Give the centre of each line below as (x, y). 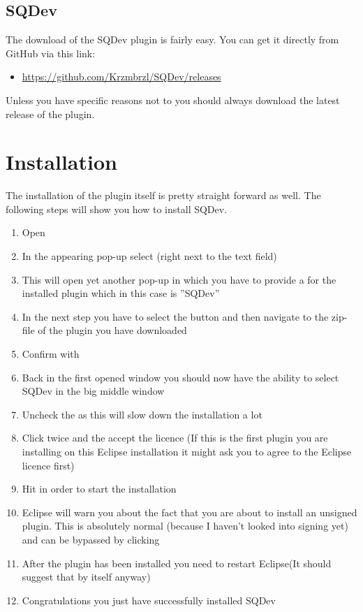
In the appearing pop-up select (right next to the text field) (149, 256)
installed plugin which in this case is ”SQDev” (121, 293)
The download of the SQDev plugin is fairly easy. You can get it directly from (172, 39)
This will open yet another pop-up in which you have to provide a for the (179, 279)
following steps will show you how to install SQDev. (117, 209)
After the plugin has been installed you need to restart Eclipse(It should (177, 563)
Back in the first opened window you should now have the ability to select (180, 377)
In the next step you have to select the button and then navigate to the (175, 316)
